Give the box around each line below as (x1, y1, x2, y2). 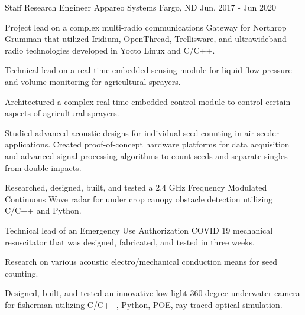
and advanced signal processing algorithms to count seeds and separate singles (5, 149, 288, 162)
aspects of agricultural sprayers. (5, 107, 119, 119)
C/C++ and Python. (5, 204, 82, 216)
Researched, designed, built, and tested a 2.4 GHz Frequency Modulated (5, 181, 267, 193)
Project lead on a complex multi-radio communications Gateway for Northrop (5, 21, 287, 33)
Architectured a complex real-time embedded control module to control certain (5, 95, 291, 107)
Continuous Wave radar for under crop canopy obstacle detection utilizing (5, 192, 273, 205)
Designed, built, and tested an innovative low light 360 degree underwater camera (5, 287, 300, 299)
